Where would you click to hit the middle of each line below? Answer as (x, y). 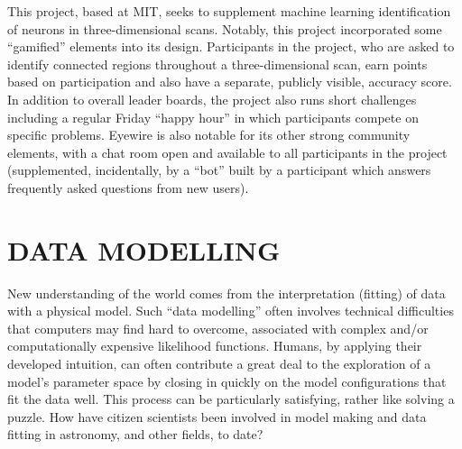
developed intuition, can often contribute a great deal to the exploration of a (219, 364)
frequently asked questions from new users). (128, 187)
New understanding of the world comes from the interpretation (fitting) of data (226, 293)
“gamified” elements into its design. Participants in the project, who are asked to (231, 46)
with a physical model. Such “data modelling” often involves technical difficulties (231, 311)
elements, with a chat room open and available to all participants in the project (227, 152)
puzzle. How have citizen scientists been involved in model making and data (217, 416)
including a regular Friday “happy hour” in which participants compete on (213, 117)
